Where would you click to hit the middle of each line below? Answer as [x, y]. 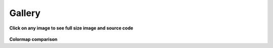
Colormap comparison [33, 39]
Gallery [25, 13]
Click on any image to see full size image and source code [71, 28]
